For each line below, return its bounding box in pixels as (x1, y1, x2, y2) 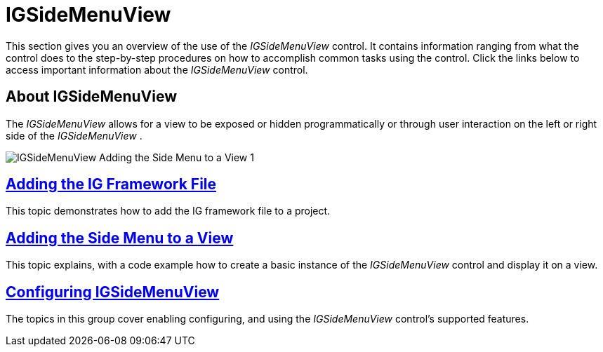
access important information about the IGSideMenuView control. (6, 63, 308, 76)
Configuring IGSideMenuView (6, 283, 220, 301)
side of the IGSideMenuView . (6, 129, 143, 142)
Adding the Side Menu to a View (6, 229, 234, 247)
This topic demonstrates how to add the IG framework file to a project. (6, 205, 331, 217)
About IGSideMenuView (6, 88, 178, 106)
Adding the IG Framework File (6, 175, 217, 194)
